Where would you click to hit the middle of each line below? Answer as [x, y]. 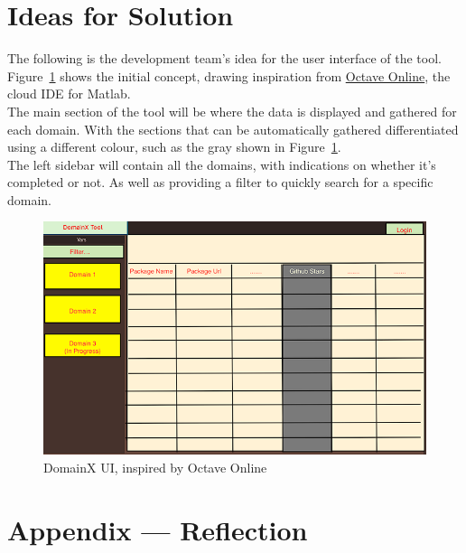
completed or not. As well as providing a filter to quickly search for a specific [220, 182]
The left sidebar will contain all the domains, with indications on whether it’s [222, 164]
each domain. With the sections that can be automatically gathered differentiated [233, 129]
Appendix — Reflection [158, 529]
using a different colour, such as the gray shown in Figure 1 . [174, 147]
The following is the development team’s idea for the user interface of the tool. [224, 58]
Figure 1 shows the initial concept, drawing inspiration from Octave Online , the [229, 75]
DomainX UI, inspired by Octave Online [155, 467]
